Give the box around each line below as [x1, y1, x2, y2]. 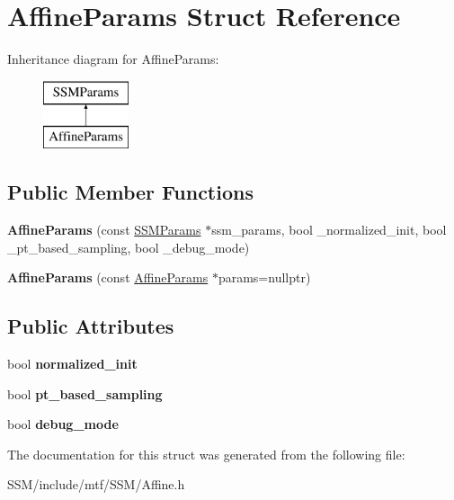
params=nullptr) [218, 268, 311, 287]
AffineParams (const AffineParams [7, 268, 209, 287]
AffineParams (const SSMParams [7, 220, 201, 239]
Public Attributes [7, 312, 174, 340]
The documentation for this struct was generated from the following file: [7, 444, 405, 463]
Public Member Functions [7, 178, 254, 206]
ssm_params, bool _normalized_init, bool [211, 220, 447, 239]
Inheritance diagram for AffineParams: [7, 49, 219, 68]
